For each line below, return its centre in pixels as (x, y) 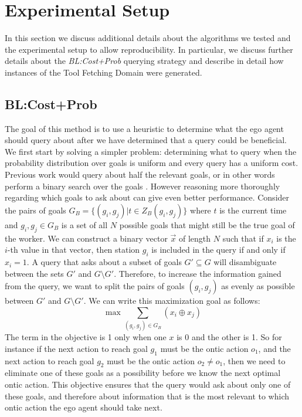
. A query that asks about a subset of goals (104, 262)
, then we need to (254, 360)
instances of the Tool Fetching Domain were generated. (104, 72)
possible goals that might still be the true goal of (207, 224)
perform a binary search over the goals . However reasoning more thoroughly (142, 186)
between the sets (34, 273)
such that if (243, 238)
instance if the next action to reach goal (76, 348)
